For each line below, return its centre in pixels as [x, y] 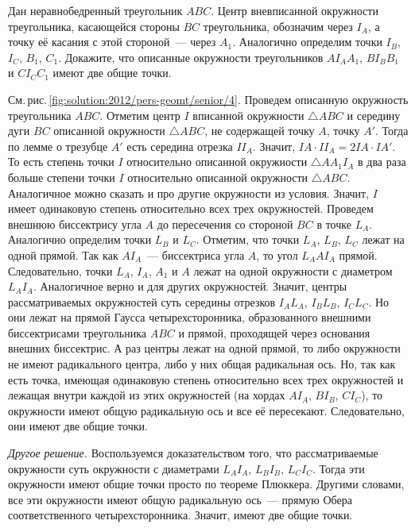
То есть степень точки [61, 162]
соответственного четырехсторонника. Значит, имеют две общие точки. [180, 515]
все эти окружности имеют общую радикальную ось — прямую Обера [180, 499]
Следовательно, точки [60, 270]
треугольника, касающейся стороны [94, 26]
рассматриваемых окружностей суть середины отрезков [142, 301]
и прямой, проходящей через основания [274, 332]
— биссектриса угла [196, 254]
